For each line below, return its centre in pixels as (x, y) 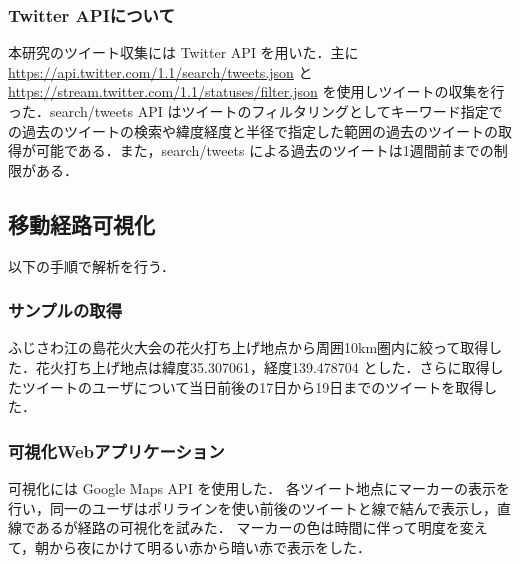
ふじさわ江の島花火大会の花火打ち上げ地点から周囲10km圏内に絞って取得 (248, 347)
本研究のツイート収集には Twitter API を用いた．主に (183, 52)
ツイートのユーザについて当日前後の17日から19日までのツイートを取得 (252, 386)
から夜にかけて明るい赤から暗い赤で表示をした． (210, 546)
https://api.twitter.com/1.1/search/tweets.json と (160, 71)
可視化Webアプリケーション (116, 450)
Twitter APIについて (91, 14)
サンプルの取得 (65, 310)
